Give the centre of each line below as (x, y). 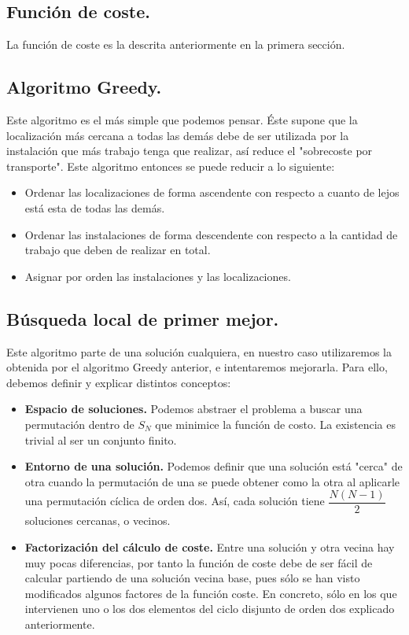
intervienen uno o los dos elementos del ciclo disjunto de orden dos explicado (210, 609)
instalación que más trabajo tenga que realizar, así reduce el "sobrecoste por (190, 151)
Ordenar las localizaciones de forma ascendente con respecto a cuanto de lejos (212, 192)
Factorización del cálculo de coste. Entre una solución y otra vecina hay (210, 546)
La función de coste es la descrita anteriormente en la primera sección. (176, 44)
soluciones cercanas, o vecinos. (98, 521)
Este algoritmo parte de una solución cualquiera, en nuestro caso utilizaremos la (199, 351)
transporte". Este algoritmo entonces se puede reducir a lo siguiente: (171, 166)
